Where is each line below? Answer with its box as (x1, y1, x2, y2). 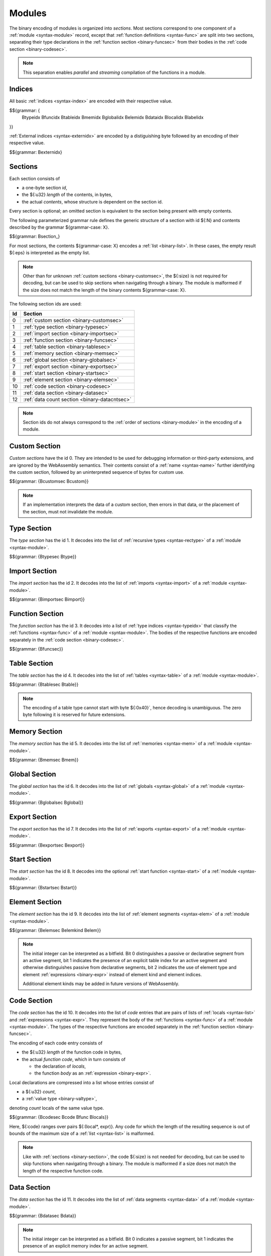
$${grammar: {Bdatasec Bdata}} (9, 1213, 76, 1219)
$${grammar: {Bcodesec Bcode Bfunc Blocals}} (9, 1114, 109, 1120)
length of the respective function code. (23, 1168, 104, 1174)
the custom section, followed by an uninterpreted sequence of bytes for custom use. (9, 469, 184, 475)
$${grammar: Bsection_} (9, 234, 60, 240)
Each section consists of (9, 175, 60, 181)
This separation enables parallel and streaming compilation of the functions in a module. (23, 69, 206, 75)
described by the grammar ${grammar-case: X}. (9, 224, 109, 230)
